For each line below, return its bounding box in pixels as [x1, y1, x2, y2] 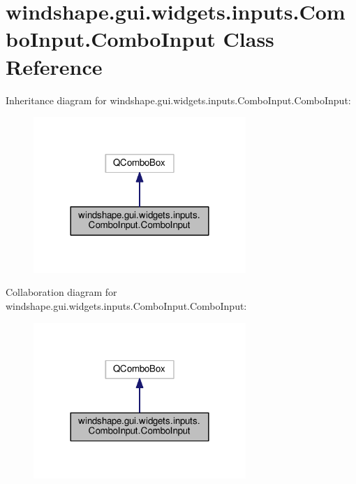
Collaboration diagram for [6, 285, 117, 299]
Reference [6, 52, 103, 80]
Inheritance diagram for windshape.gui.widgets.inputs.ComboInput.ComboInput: [6, 92, 351, 107]
